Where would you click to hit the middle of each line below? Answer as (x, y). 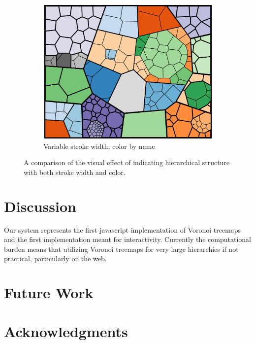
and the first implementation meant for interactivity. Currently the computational (127, 239)
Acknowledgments (66, 331)
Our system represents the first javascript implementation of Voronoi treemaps (123, 229)
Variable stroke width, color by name (99, 146)
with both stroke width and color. (75, 172)
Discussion (40, 206)
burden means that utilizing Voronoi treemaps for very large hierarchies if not (121, 249)
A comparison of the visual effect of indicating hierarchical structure (127, 162)
